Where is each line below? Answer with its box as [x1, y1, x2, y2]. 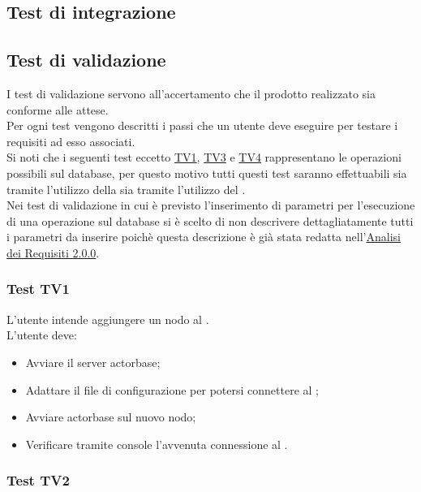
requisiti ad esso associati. [6, 132, 135, 149]
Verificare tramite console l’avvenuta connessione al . [25, 435, 288, 452]
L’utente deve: [6, 326, 77, 343]
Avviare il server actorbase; [25, 353, 161, 370]
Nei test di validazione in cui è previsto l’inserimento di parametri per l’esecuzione [6, 196, 415, 214]
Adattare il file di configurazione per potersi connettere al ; [25, 381, 319, 398]
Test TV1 [6, 278, 70, 299]
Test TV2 [6, 470, 70, 490]
